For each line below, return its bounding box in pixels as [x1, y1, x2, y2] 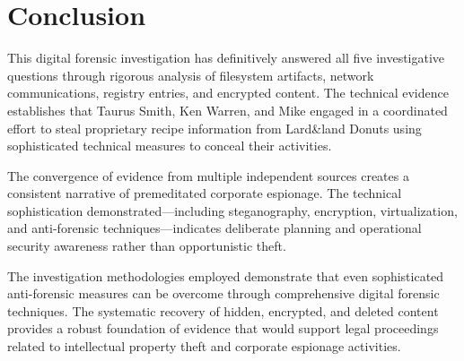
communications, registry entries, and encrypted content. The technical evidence [7, 83, 449, 102]
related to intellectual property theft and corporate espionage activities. [7, 337, 401, 356]
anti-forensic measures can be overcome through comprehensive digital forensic [7, 284, 440, 303]
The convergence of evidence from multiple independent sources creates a [7, 166, 409, 185]
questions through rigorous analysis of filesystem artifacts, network [7, 65, 374, 84]
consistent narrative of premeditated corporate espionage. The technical [7, 184, 402, 202]
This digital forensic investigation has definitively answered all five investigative [7, 48, 445, 67]
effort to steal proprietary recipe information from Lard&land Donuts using [7, 118, 422, 137]
